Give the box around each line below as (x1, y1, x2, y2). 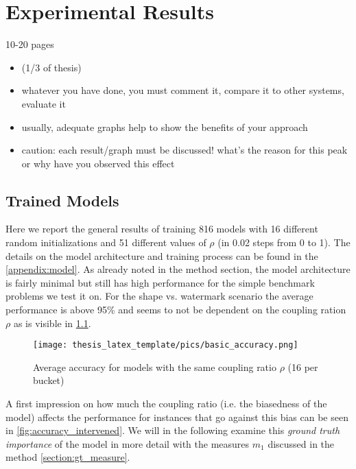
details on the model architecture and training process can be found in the (5, 248, 318, 263)
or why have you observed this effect (21, 156, 175, 170)
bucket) (33, 373, 64, 387)
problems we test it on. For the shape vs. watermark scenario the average (5, 289, 313, 303)
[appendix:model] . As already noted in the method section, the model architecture (5, 262, 351, 276)
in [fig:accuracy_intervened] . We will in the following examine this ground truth (5, 423, 340, 437)
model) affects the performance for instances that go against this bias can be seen (5, 409, 348, 424)
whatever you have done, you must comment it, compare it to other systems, (21, 83, 344, 97)
